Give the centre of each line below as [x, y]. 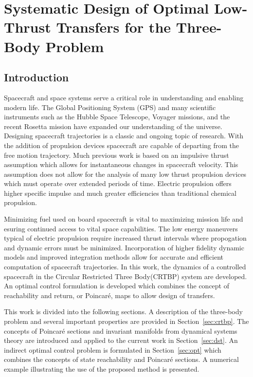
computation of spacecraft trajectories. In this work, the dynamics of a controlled [125, 267]
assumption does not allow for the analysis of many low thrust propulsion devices [125, 174]
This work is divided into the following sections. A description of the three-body [123, 311]
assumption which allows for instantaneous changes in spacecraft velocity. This [121, 164]
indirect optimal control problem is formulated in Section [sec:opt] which [113, 349]
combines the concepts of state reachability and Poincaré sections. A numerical [121, 359]
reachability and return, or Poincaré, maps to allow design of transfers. [109, 295]
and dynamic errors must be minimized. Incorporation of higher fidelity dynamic [124, 247]
